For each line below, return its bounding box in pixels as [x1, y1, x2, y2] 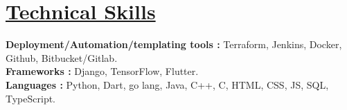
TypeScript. [6, 91, 56, 105]
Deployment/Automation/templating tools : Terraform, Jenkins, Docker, [6, 37, 342, 52]
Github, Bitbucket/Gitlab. [6, 50, 118, 65]
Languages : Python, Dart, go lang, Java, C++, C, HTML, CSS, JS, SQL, [6, 77, 329, 91]
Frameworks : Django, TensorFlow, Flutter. [6, 64, 199, 78]
